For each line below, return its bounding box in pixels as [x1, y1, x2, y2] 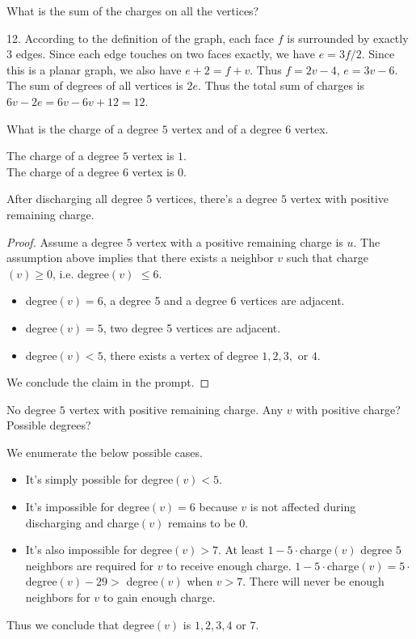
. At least [217, 541, 264, 558]
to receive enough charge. [166, 556, 292, 573]
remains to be [167, 514, 236, 531]
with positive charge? [296, 400, 401, 417]
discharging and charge [25, 514, 139, 531]
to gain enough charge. [103, 589, 216, 606]
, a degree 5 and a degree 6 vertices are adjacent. [103, 292, 345, 309]
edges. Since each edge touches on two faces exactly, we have [15, 45, 316, 62]
